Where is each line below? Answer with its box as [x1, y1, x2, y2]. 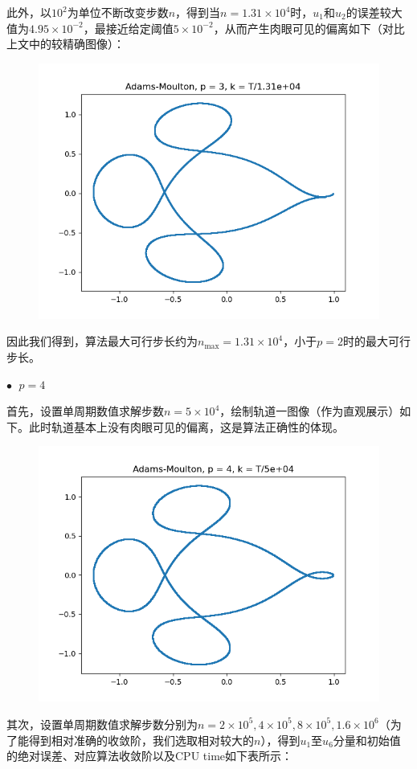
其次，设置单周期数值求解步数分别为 [6, 715, 198, 732]
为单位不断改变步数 [67, 4, 169, 20]
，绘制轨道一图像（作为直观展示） [219, 403, 400, 419]
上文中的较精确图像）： [6, 35, 125, 52]
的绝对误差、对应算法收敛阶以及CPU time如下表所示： [6, 747, 293, 764]
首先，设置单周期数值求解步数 [6, 403, 164, 419]
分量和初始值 [333, 731, 401, 748]
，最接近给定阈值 [83, 19, 174, 36]
